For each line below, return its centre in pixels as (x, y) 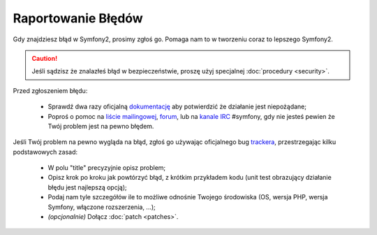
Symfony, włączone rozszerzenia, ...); (102, 207)
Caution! (45, 58)
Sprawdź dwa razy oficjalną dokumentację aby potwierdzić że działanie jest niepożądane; (177, 107)
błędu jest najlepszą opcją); (87, 187)
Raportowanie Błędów (78, 18)
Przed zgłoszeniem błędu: (50, 90)
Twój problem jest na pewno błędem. (101, 126)
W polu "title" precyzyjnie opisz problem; (107, 168)
